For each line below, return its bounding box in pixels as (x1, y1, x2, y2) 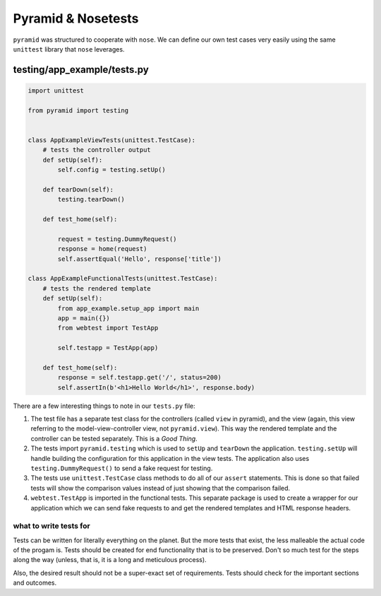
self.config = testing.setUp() (57, 166, 166, 174)
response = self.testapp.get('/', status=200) (57, 373, 222, 382)
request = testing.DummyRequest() (57, 235, 177, 243)
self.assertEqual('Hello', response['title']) (57, 255, 222, 263)
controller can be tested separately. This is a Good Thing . (30, 434, 198, 443)
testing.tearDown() (57, 195, 125, 204)
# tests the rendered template (42, 284, 151, 293)
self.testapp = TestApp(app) (57, 344, 159, 352)
